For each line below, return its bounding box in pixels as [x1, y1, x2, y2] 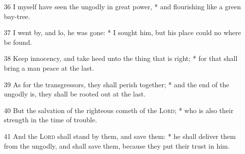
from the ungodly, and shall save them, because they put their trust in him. [4, 140, 230, 151]
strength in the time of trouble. [4, 115, 97, 125]
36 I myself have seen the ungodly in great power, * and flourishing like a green [4, 1, 241, 11]
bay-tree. [4, 11, 30, 21]
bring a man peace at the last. [4, 62, 94, 73]
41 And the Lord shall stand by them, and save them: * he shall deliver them [4, 131, 236, 141]
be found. [4, 37, 32, 47]
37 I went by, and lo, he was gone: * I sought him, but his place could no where [4, 27, 241, 38]
